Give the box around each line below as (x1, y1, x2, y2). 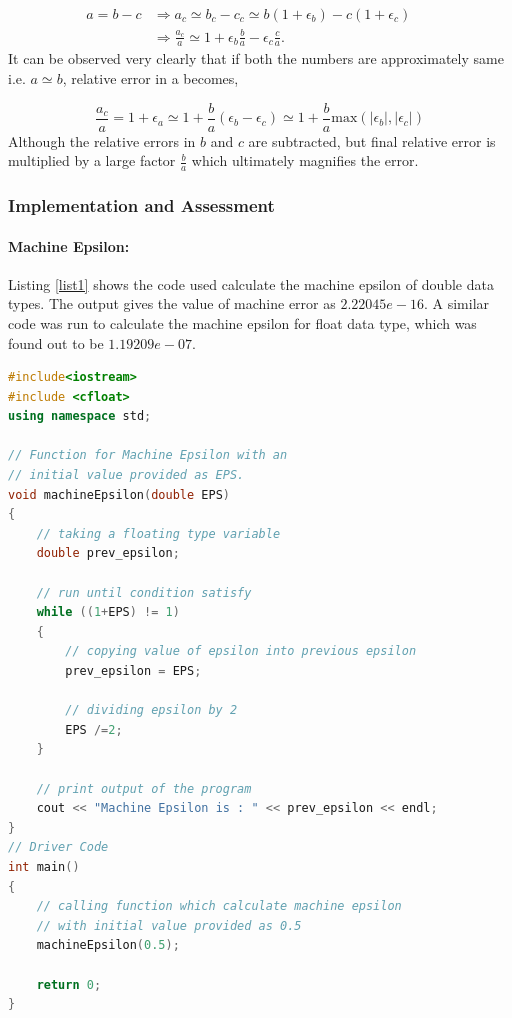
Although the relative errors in (8, 130, 196, 151)
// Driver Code (8, 840, 109, 855)
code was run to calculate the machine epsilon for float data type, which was (8, 312, 477, 333)
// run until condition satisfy (36, 585, 252, 600)
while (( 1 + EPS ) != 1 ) (36, 605, 180, 620)
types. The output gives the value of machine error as (8, 293, 336, 314)
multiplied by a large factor (8, 150, 176, 171)
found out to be (8, 332, 104, 353)
